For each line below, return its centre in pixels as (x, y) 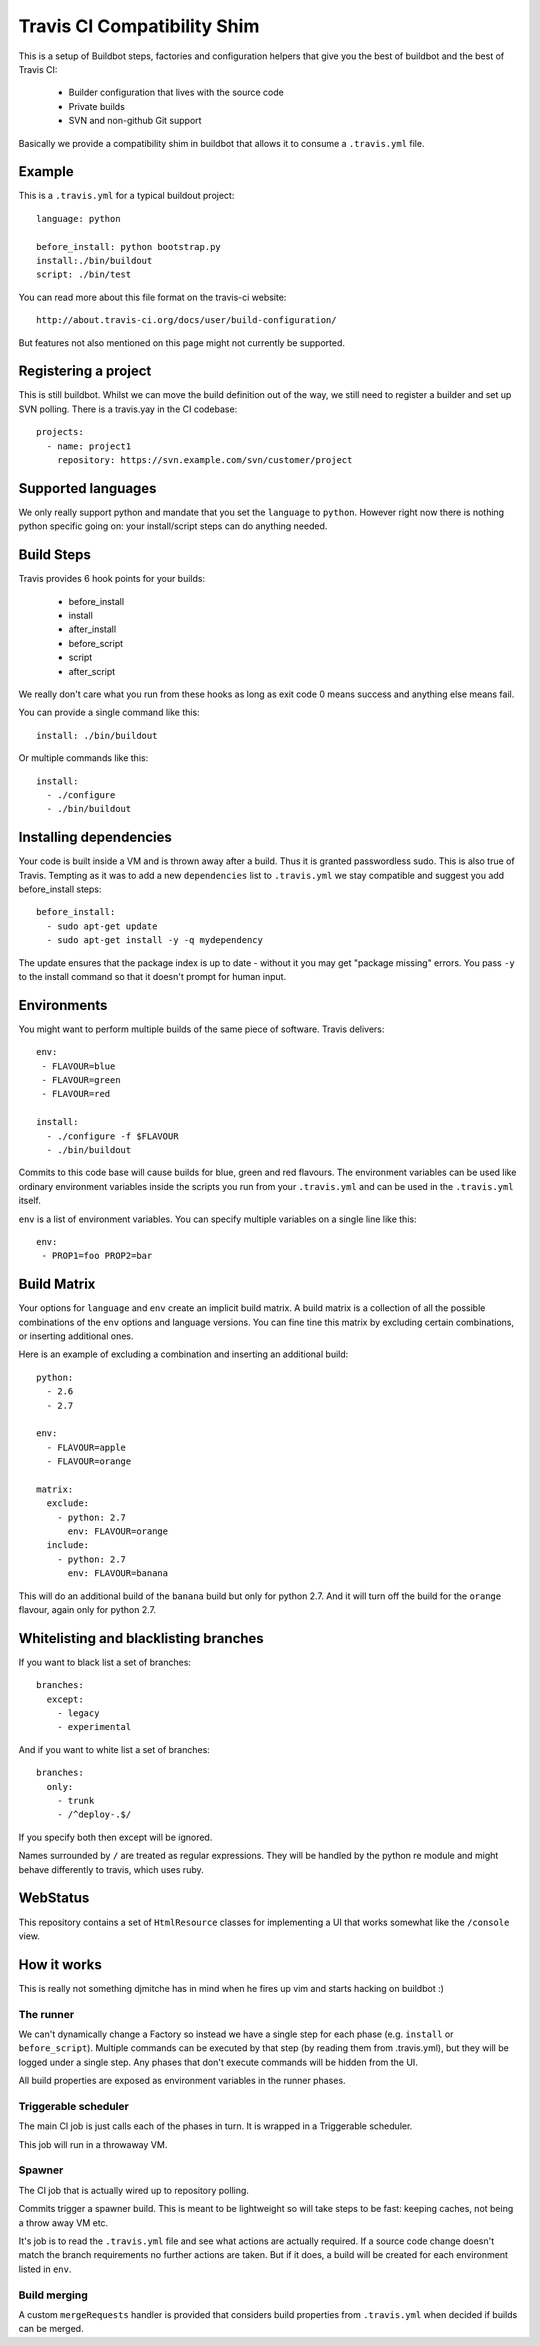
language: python (78, 218)
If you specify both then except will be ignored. (115, 1837)
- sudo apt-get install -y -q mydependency (155, 940)
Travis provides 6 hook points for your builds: (111, 579)
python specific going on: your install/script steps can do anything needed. (173, 526)
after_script (92, 671)
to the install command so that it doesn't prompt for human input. (152, 976)
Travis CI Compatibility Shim (139, 26)
